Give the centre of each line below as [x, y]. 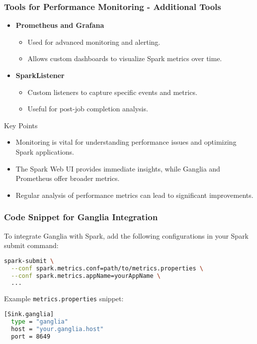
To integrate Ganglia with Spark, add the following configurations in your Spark [127, 235]
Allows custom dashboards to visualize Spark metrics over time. [125, 58]
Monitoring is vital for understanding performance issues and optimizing [126, 142]
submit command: [31, 245]
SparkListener [40, 75]
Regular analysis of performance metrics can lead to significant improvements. [134, 195]
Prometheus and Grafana [60, 25]
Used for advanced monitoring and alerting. [94, 42]
